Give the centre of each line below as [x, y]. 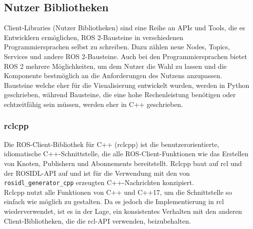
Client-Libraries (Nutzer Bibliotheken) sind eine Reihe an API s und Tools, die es [125, 28]
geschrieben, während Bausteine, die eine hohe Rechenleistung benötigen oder [120, 94]
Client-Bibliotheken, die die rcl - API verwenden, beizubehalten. [97, 220]
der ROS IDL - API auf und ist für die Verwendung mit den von [97, 173]
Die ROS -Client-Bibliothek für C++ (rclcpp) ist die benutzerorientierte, [112, 144]
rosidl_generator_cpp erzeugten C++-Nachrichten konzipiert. [99, 182]
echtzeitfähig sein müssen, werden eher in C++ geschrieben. [94, 104]
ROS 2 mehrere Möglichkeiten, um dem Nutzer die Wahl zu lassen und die [116, 66]
